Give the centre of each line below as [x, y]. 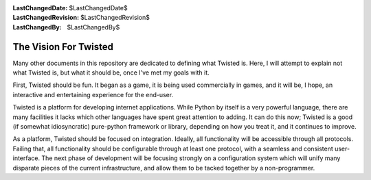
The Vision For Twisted [63, 47]
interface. [26, 158]
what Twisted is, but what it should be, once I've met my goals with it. [111, 73]
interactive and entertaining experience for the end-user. [93, 94]
